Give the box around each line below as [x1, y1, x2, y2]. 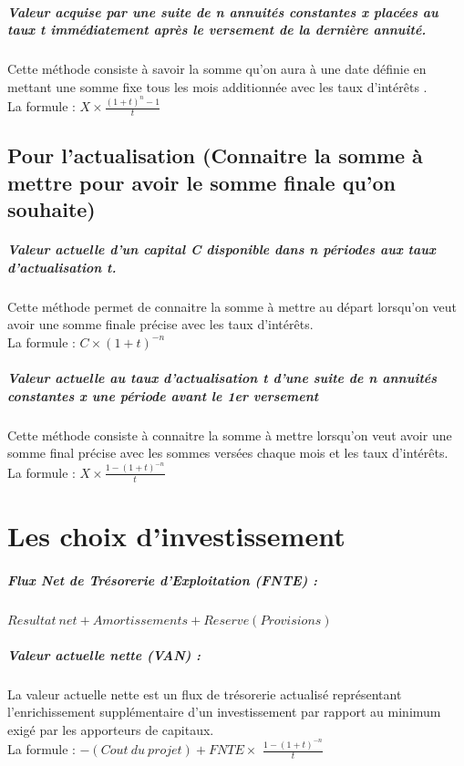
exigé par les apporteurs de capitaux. [7, 719, 214, 739]
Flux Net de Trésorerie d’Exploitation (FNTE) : [7, 570, 318, 589]
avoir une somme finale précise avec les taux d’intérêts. [7, 315, 314, 334]
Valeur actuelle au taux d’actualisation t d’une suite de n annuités [7, 368, 438, 388]
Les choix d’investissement [7, 516, 345, 554]
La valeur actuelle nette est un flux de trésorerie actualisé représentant [7, 684, 402, 703]
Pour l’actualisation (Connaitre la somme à [7, 141, 423, 170]
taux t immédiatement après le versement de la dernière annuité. [7, 20, 427, 39]
